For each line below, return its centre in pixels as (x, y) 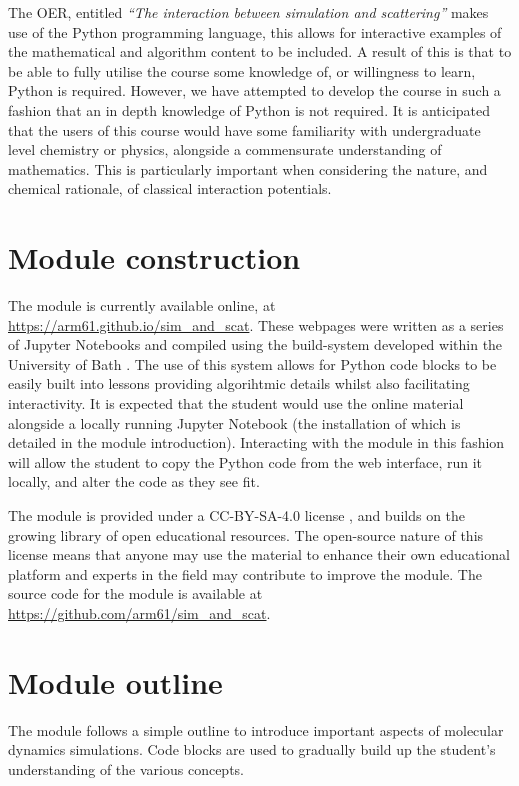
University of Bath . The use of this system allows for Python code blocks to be (252, 363)
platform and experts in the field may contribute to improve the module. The (245, 573)
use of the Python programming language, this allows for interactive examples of (255, 31)
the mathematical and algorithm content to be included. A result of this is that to (260, 51)
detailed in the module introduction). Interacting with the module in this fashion (256, 442)
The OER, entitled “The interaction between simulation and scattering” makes (248, 12)
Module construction (154, 257)
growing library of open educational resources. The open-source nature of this (246, 534)
